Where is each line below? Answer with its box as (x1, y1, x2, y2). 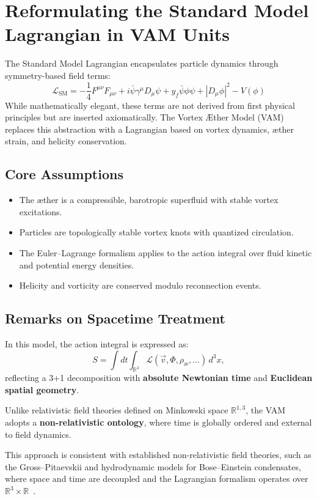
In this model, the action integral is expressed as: (5, 337, 189, 350)
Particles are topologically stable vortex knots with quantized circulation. (19, 226, 294, 238)
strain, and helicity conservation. (5, 135, 127, 147)
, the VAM (246, 404, 286, 416)
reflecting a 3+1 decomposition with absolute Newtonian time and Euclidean (5, 371, 313, 384)
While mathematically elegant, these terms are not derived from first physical (5, 98, 295, 111)
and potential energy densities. (19, 258, 134, 271)
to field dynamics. (5, 427, 71, 440)
